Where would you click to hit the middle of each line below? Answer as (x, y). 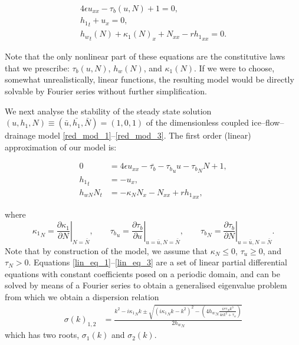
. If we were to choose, (234, 68)
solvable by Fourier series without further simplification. (106, 91)
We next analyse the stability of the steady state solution (108, 111)
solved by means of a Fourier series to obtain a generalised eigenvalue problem (146, 285)
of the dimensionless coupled (197, 122)
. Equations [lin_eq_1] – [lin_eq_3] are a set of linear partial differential (158, 262)
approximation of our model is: (61, 147)
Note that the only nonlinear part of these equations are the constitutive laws (145, 56)
